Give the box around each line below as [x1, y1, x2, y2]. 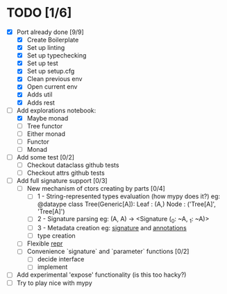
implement [37, 263, 68, 271]
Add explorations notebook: [16, 106, 96, 114]
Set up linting [26, 44, 65, 52]
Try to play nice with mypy [16, 279, 93, 287]
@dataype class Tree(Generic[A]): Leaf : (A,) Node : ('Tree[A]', [37, 200, 217, 209]
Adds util [26, 90, 53, 98]
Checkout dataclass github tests [26, 161, 119, 169]
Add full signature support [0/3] [16, 177, 108, 185]
